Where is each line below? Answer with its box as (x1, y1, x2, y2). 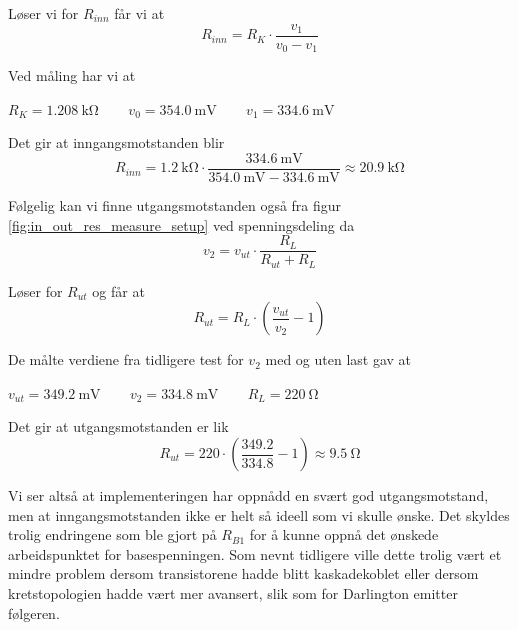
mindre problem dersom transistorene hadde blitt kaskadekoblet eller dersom (8, 563, 479, 584)
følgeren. (8, 602, 60, 623)
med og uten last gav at (265, 349, 412, 370)
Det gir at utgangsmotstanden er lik (8, 416, 229, 437)
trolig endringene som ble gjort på (8, 524, 217, 545)
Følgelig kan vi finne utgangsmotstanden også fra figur (8, 194, 342, 215)
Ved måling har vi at (8, 65, 136, 86)
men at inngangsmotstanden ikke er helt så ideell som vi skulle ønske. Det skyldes (8, 504, 510, 525)
